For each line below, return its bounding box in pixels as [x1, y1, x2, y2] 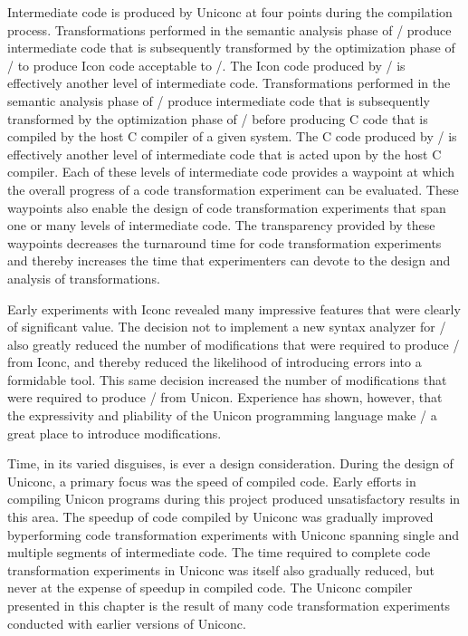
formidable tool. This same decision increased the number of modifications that [7, 370, 447, 389]
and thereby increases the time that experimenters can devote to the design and [7, 251, 451, 270]
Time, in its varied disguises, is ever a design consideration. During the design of [7, 454, 454, 473]
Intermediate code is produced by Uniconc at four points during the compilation [7, 3, 453, 21]
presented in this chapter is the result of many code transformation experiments [7, 596, 451, 614]
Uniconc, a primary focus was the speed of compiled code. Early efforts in [7, 471, 416, 490]
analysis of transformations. [7, 268, 160, 287]
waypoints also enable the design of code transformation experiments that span [7, 198, 446, 217]
